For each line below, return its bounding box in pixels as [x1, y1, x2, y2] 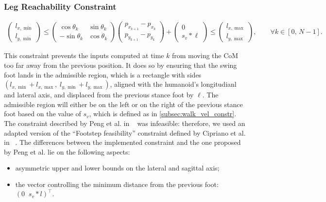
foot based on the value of [4, 109, 81, 119]
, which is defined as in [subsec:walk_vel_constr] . [89, 109, 237, 119]
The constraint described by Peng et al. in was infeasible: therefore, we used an [4, 118, 245, 128]
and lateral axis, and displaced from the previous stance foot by [4, 90, 194, 100]
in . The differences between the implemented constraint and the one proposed [4, 137, 241, 147]
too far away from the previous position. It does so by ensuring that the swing [4, 60, 237, 70]
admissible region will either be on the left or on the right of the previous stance [4, 99, 243, 109]
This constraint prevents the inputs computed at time [4, 50, 164, 61]
